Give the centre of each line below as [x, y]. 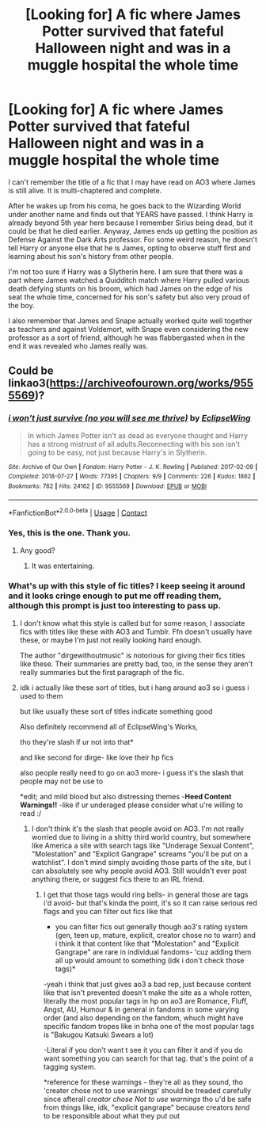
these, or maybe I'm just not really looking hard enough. [110, 640]
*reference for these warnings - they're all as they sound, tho [143, 1082]
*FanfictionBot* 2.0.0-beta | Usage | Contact [78, 512]
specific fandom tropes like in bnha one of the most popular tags [149, 1026]
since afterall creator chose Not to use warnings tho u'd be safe [147, 1099]
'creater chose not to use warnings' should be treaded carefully [147, 1090]
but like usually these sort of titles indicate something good [116, 711]
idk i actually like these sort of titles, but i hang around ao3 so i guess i [134, 688]
